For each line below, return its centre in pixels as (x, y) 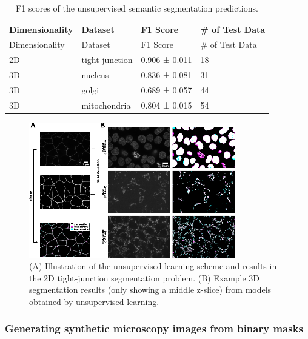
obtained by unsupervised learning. (94, 301)
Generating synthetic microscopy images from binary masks (154, 328)
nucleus (95, 75)
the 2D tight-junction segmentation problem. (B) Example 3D (145, 277)
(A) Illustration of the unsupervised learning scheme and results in (153, 266)
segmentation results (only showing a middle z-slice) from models (150, 290)
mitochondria (106, 105)
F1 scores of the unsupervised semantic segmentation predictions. (137, 8)
